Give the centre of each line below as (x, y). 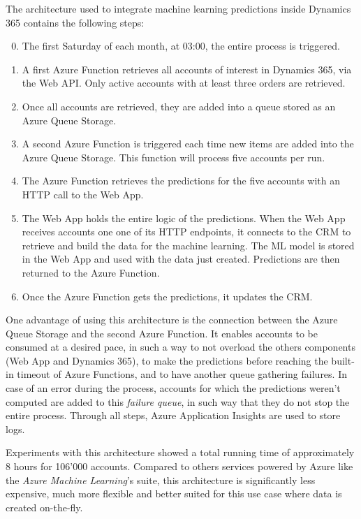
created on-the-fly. (44, 507)
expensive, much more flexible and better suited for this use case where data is (174, 494)
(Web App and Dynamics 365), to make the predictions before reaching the (167, 360)
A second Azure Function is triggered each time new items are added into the (188, 144)
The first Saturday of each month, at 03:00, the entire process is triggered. (181, 46)
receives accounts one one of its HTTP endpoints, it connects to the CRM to (186, 232)
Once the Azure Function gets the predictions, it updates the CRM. (167, 296)
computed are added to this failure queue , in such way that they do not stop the (178, 401)
